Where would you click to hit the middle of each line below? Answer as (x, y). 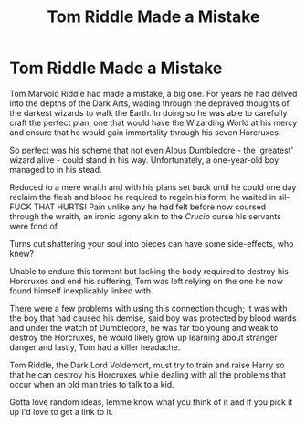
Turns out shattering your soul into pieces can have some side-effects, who (152, 243)
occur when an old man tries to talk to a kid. (92, 384)
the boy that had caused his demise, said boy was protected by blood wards (153, 318)
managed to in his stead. (56, 169)
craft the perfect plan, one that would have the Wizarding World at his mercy (153, 122)
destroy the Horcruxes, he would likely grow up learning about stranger (144, 337)
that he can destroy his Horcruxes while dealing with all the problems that (148, 374)
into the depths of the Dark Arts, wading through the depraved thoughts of (150, 103)
